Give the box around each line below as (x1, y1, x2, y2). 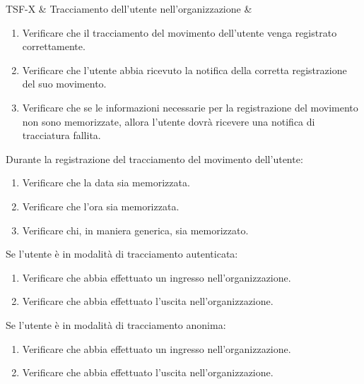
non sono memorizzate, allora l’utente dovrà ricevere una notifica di (22, 114, 315, 128)
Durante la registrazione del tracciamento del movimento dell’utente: (6, 151, 303, 166)
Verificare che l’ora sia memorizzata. (22, 198, 180, 213)
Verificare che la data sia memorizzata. (22, 175, 190, 190)
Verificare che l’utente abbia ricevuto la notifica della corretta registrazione (22, 62, 347, 77)
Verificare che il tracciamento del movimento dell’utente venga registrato (22, 25, 337, 40)
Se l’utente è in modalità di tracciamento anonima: (6, 317, 226, 332)
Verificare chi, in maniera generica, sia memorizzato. (22, 222, 249, 237)
